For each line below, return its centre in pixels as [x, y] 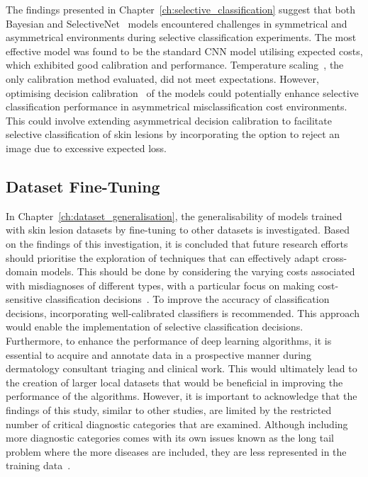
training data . [38, 465]
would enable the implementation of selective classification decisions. [155, 327]
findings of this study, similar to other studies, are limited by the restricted [169, 410]
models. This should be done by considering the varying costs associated [198, 271]
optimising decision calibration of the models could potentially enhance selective [182, 92]
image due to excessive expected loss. [86, 148]
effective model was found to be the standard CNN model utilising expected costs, [184, 51]
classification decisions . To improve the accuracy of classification [188, 299]
